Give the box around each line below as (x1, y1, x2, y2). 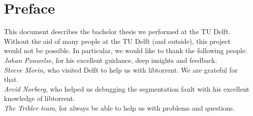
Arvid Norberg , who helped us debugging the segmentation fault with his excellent (4, 83, 250, 94)
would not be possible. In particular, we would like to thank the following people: (4, 45, 248, 56)
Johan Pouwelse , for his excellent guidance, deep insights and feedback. (4, 55, 217, 65)
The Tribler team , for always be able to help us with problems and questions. (4, 102, 235, 113)
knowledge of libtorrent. (4, 93, 75, 103)
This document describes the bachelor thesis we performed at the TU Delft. (4, 26, 231, 37)
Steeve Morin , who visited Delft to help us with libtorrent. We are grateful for (4, 64, 238, 75)
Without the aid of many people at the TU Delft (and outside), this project (4, 36, 231, 46)
